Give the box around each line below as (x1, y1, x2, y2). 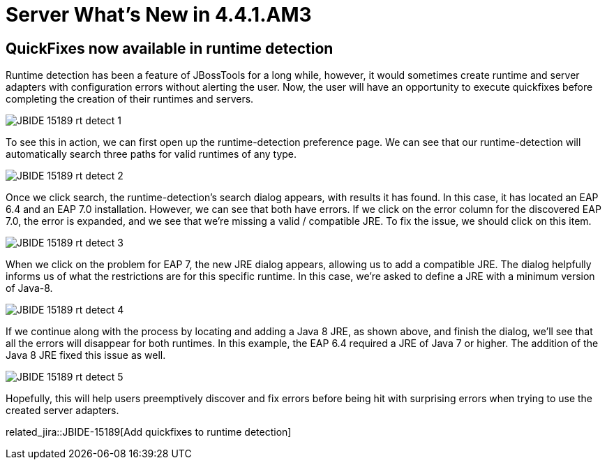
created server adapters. (6, 404, 119, 417)
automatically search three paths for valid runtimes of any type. (6, 148, 297, 161)
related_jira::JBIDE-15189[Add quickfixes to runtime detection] (6, 426, 292, 438)
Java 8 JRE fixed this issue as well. (6, 349, 166, 362)
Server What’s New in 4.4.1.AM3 (6, 3, 312, 27)
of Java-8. (6, 282, 53, 295)
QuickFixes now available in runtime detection (6, 39, 334, 57)
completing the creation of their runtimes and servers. (6, 93, 254, 105)
